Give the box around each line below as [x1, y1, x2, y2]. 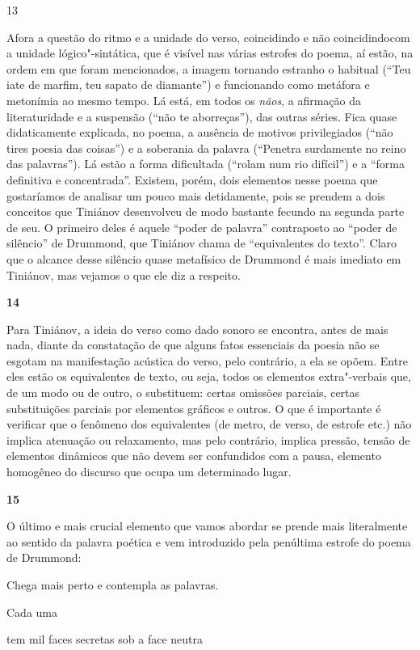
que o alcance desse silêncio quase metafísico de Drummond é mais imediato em [6, 250, 401, 267]
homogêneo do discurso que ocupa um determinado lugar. [6, 463, 292, 480]
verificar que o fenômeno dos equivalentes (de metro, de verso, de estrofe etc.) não [6, 416, 412, 433]
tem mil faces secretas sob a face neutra [6, 631, 203, 648]
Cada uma [6, 603, 57, 620]
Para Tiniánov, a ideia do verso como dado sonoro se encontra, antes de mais [6, 320, 388, 337]
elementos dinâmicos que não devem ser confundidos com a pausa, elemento [6, 447, 381, 464]
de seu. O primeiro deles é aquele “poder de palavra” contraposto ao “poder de [6, 218, 397, 235]
